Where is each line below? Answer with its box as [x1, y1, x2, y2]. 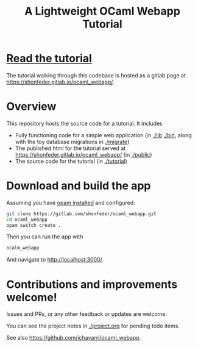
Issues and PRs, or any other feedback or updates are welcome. [6, 310, 168, 318]
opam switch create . [6, 222, 62, 228]
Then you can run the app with [6, 233, 83, 240]
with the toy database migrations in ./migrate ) [15, 138, 130, 145]
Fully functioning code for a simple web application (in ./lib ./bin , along [15, 131, 192, 138]
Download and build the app [6, 179, 151, 193]
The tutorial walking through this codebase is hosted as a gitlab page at [6, 71, 186, 79]
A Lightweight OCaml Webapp [24, 4, 181, 18]
